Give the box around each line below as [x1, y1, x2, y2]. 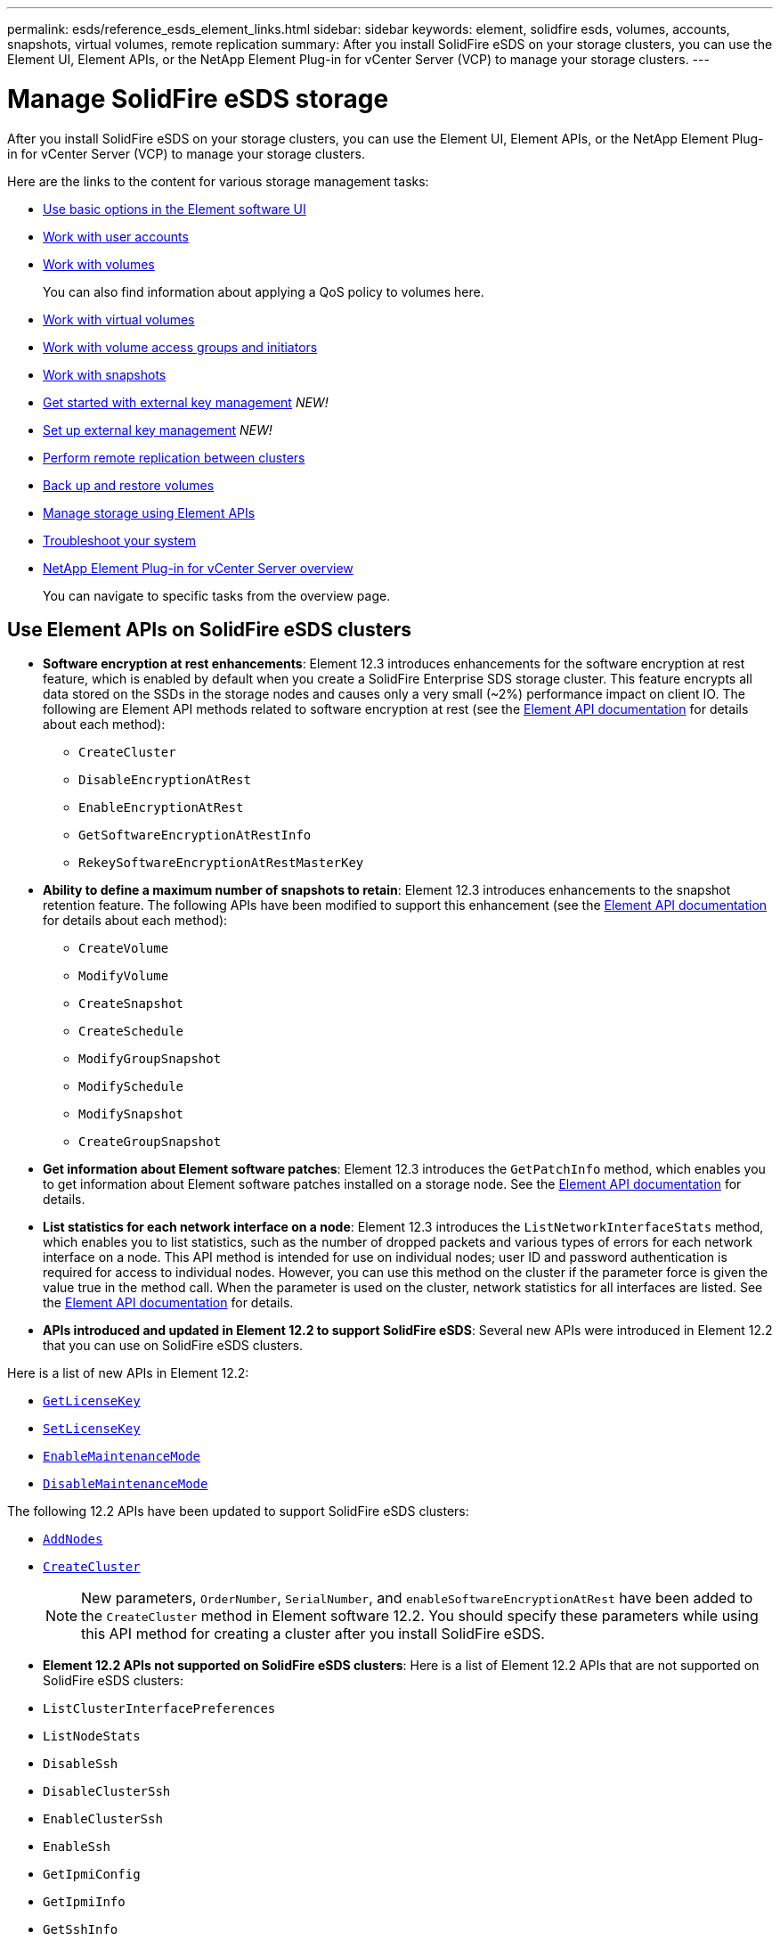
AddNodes [43, 1532, 103, 1547]
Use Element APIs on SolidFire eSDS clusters [7, 618, 411, 641]
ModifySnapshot [78, 1107, 184, 1122]
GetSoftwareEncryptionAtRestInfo [78, 828, 312, 843]
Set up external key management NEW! [43, 422, 272, 438]
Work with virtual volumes [43, 311, 195, 327]
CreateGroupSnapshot [78, 1134, 222, 1150]
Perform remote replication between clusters [43, 449, 305, 465]
